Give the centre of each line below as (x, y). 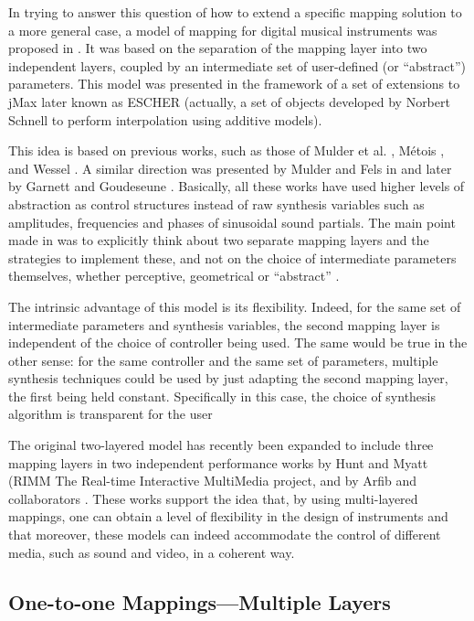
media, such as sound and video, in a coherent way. (152, 552)
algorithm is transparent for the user (111, 414)
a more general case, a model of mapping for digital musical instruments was (223, 30)
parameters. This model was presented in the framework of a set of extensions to (234, 84)
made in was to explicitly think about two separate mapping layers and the (219, 240)
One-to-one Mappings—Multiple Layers (200, 601)
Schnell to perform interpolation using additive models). (165, 119)
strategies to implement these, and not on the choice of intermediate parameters (232, 257)
